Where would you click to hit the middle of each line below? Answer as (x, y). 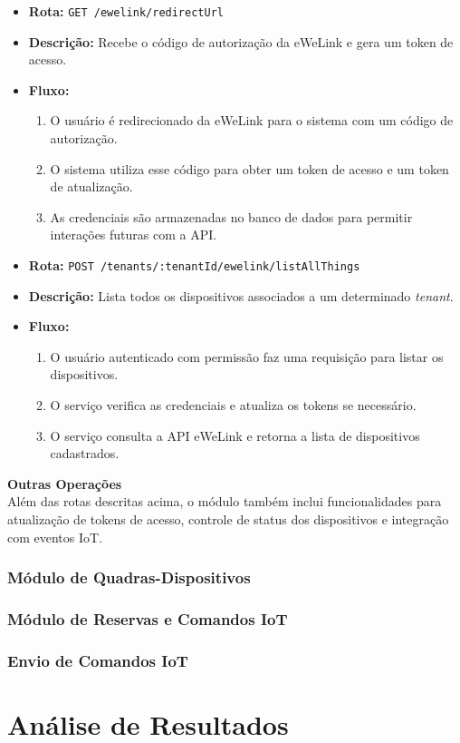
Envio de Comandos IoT (98, 660)
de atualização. (91, 186)
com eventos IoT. (55, 537)
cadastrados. (85, 453)
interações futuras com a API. (134, 235)
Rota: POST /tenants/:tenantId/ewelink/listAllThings (194, 265)
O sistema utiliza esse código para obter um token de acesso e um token (249, 168)
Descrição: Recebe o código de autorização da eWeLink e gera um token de (241, 41)
